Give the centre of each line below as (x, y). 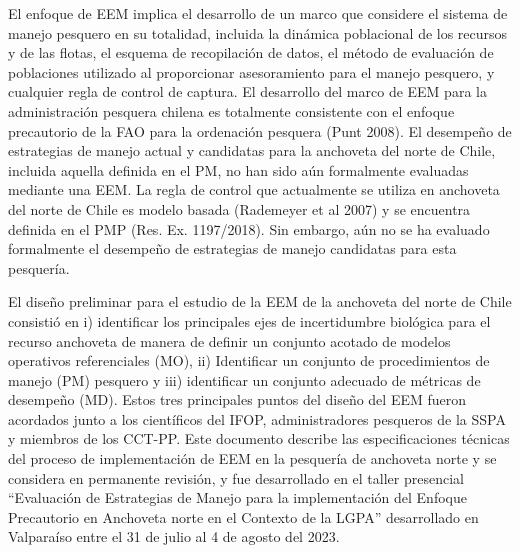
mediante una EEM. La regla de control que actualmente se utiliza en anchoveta (254, 189)
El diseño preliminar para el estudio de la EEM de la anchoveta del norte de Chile (260, 301)
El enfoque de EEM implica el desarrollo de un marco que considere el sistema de (258, 13)
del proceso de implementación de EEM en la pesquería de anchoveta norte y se (252, 458)
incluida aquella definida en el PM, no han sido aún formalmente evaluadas (238, 169)
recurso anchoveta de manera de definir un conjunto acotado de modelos (229, 340)
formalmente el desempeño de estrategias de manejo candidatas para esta (232, 248)
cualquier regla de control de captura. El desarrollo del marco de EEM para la (247, 91)
